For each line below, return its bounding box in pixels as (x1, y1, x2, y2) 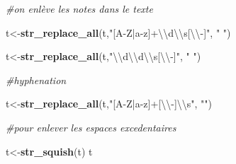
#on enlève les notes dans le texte (6, 1, 153, 16)
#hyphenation (6, 72, 67, 87)
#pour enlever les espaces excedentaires (6, 119, 176, 134)
